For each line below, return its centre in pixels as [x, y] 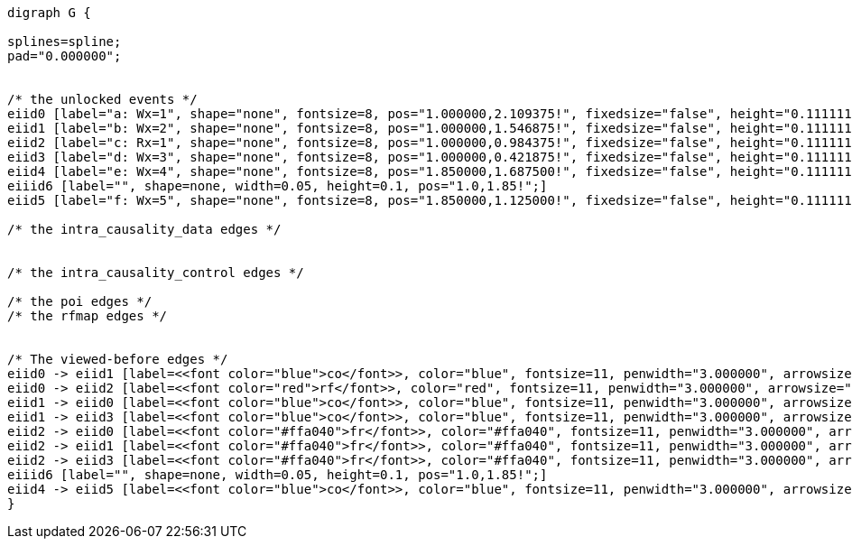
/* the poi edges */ [80, 301]
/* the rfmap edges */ [88, 316]
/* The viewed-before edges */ [118, 359]
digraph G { [49, 13]
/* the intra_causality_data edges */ [144, 229]
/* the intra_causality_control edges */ [156, 273]
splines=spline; [65, 42]
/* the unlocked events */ [102, 99]
